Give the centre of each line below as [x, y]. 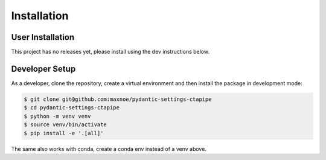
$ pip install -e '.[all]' [64, 133]
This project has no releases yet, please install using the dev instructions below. [110, 52]
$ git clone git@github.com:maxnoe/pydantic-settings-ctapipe [118, 99]
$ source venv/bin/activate [65, 125]
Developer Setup [43, 69]
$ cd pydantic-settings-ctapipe [72, 108]
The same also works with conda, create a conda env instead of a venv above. [109, 149]
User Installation [43, 37]
